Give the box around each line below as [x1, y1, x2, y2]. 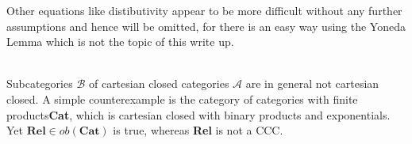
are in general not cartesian [245, 75, 379, 92]
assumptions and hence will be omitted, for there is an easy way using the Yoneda [6, 17, 406, 34]
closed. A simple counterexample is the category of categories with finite [6, 90, 358, 107]
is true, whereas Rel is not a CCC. [113, 122, 283, 138]
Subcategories [6, 75, 73, 92]
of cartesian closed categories [88, 75, 229, 92]
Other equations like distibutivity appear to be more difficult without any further [6, 2, 402, 18]
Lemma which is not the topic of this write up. [6, 33, 234, 50]
